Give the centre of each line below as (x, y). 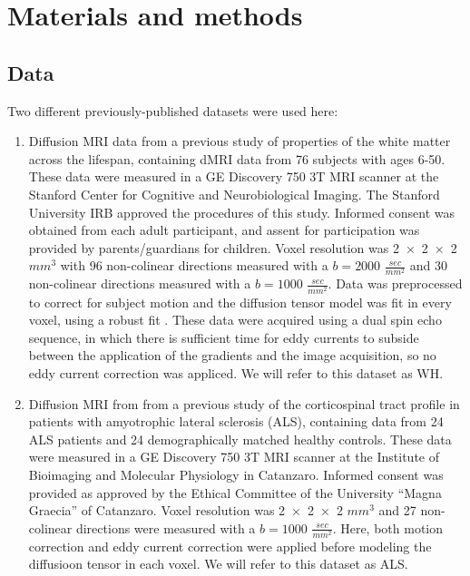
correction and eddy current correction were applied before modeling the (230, 546)
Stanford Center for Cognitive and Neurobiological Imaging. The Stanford (234, 194)
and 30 (428, 265)
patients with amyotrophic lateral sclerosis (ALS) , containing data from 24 (236, 421)
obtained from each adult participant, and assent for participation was (224, 230)
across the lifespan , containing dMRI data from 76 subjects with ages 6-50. (237, 158)
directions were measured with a (166, 527)
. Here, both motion (388, 527)
